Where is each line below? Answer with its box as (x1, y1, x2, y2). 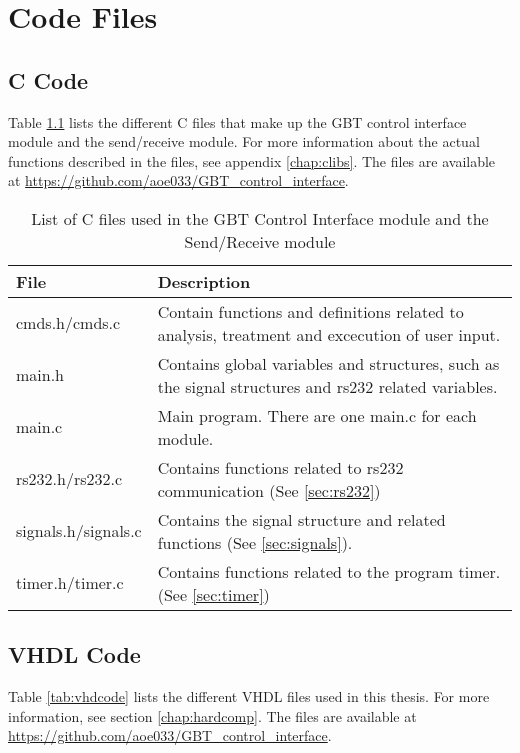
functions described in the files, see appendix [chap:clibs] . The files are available (8, 150, 496, 171)
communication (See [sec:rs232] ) (157, 478, 381, 502)
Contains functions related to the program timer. (157, 559, 501, 583)
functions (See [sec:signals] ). (157, 530, 353, 554)
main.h (16, 363, 65, 387)
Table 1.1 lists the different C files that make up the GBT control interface (8, 111, 467, 132)
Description (157, 269, 251, 293)
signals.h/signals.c (16, 519, 142, 543)
